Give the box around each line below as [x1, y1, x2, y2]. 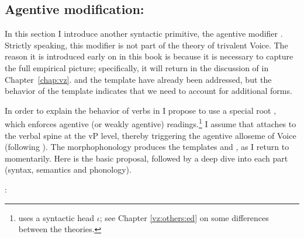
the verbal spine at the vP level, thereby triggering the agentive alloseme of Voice [5, 129, 296, 141]
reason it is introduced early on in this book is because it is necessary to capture [5, 50, 293, 62]
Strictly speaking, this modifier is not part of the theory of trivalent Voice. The [5, 38, 288, 51]
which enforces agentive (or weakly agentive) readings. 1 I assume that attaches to [5, 116, 296, 130]
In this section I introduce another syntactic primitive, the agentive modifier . [5, 27, 283, 40]
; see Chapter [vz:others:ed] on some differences [99, 211, 269, 223]
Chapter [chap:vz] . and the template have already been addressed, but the [5, 73, 272, 85]
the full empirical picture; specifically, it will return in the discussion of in [5, 61, 269, 73]
